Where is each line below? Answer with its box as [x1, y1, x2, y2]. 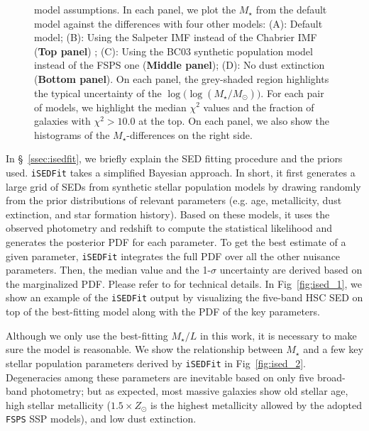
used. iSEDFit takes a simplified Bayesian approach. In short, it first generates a [6, 164, 356, 179]
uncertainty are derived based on [219, 262, 363, 277]
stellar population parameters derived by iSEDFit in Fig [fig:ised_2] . [6, 355, 306, 370]
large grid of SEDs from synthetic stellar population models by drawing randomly [6, 179, 361, 194]
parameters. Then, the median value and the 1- [6, 262, 211, 277]
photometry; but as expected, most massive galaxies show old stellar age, [31, 384, 348, 398]
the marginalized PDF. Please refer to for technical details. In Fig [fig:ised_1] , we [6, 276, 362, 291]
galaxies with [34, 113, 91, 128]
